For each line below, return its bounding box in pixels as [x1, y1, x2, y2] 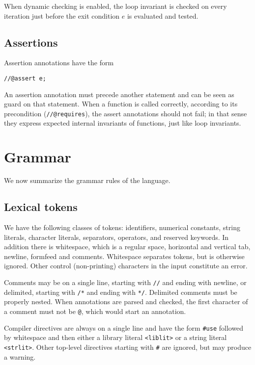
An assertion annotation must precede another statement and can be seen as [4, 89, 234, 99]
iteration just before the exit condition [4, 10, 120, 21]
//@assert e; [4, 75, 46, 82]
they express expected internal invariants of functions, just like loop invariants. [4, 118, 241, 128]
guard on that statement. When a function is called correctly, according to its [4, 99, 238, 109]
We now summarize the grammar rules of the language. [4, 175, 170, 185]
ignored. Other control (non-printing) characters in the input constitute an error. [4, 261, 248, 271]
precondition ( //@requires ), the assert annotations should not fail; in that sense [4, 108, 247, 118]
